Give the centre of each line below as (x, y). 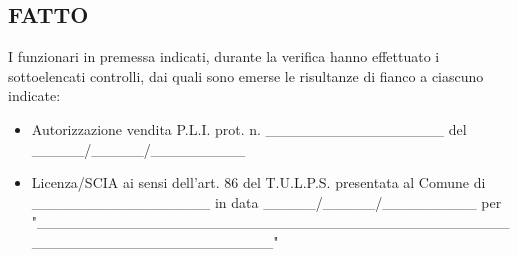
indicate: (34, 95)
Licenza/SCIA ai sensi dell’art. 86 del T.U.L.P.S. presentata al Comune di (258, 182)
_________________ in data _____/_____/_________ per (266, 201)
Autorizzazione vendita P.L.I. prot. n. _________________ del (249, 128)
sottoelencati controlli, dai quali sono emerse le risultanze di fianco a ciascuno (246, 75)
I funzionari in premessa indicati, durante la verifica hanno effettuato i (224, 56)
